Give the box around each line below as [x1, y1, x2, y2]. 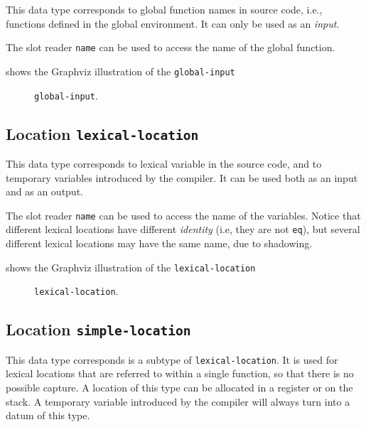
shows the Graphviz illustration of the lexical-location [6, 259, 256, 274]
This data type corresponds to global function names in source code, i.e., [6, 2, 323, 16]
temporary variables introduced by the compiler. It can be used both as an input [6, 170, 358, 185]
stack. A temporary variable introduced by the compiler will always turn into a [6, 394, 350, 409]
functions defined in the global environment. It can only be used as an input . [6, 16, 340, 31]
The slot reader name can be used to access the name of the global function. [6, 40, 335, 55]
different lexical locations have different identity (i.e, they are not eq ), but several [6, 222, 360, 237]
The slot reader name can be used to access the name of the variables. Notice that [6, 207, 361, 222]
